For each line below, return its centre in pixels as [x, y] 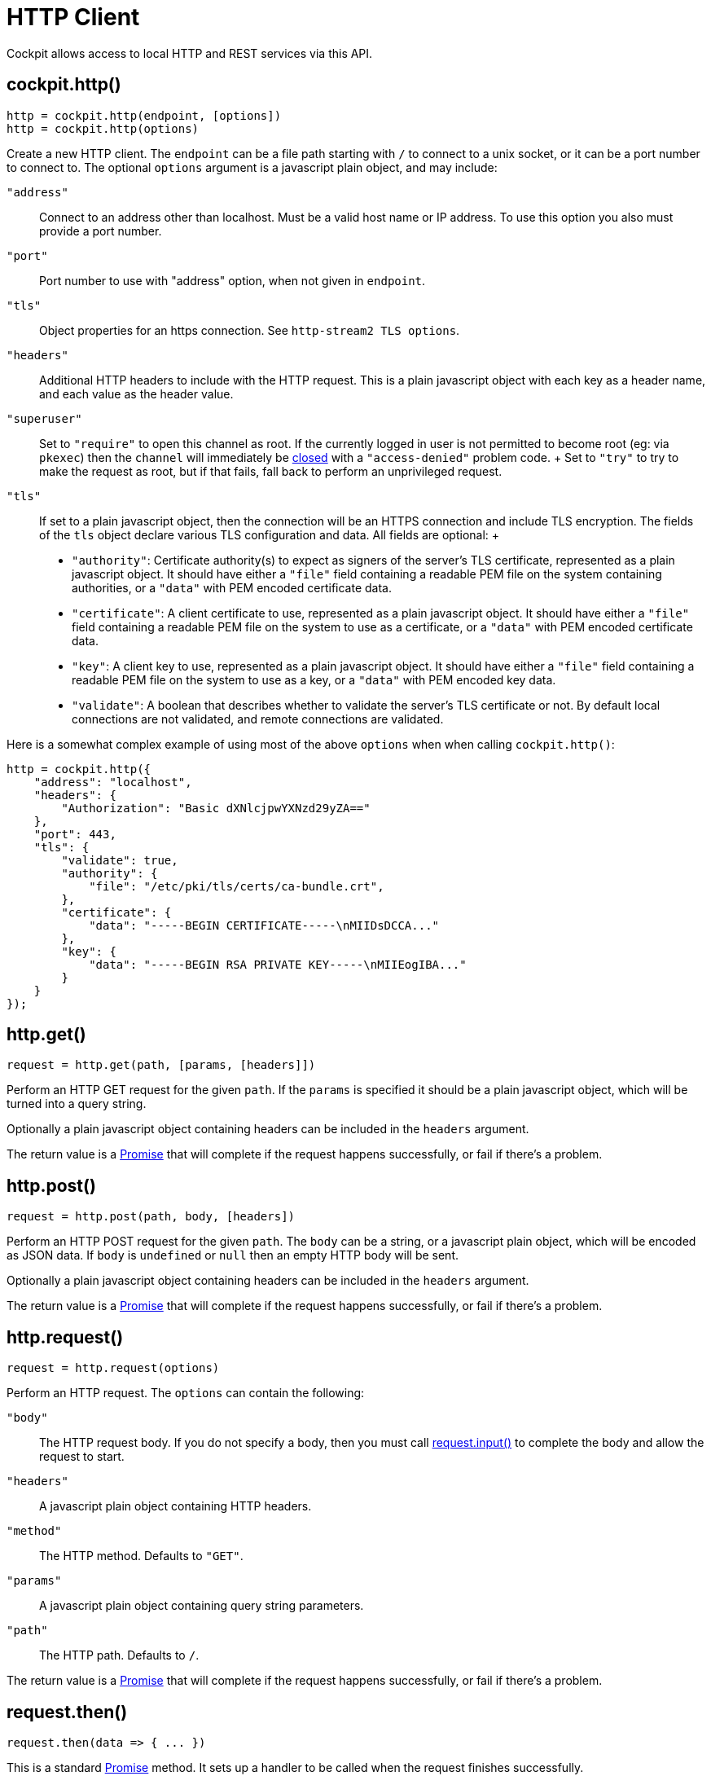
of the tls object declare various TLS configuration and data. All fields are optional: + [270, 534]
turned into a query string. [77, 1104]
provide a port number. [101, 231]
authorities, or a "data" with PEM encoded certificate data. [232, 587]
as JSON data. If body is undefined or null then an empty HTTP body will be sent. [233, 1255]
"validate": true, [120, 860]
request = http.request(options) [113, 1368]
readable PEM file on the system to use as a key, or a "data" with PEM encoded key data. [314, 679]
